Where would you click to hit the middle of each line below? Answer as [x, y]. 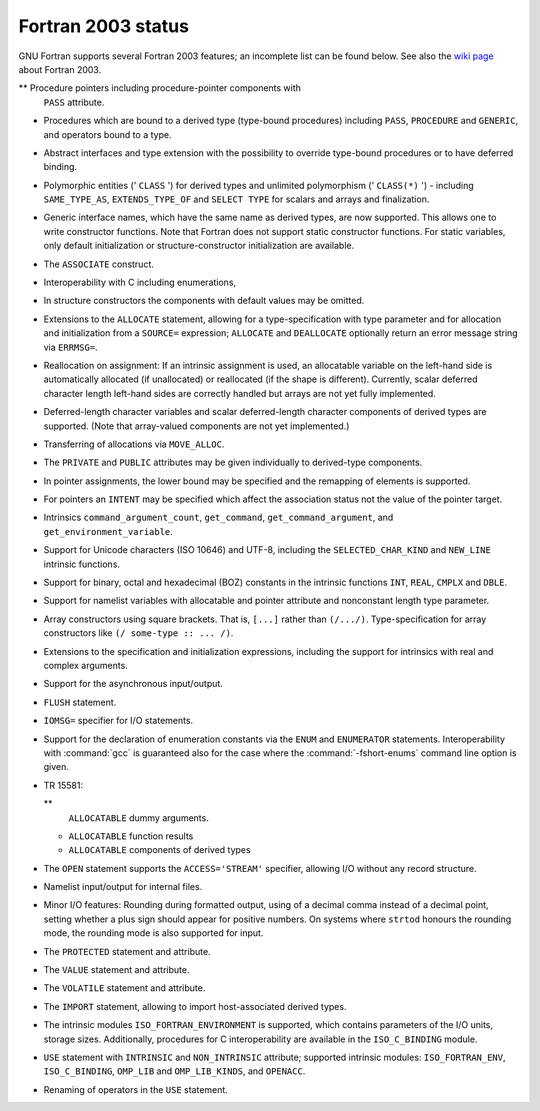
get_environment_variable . [108, 531]
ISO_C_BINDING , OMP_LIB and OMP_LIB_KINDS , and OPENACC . [174, 1071]
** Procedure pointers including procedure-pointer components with [160, 88]
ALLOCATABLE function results [131, 836]
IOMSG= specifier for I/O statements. [118, 721]
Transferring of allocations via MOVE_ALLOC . [134, 444]
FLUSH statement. [80, 702]
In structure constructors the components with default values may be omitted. [204, 301]
